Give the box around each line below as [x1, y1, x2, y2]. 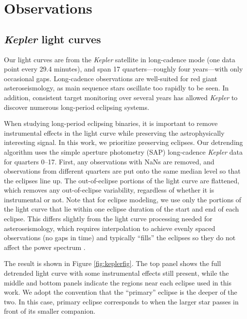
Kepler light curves [4, 31, 101, 46]
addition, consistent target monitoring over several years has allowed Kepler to [4, 92, 238, 102]
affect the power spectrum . [4, 242, 86, 252]
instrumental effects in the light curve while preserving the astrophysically [4, 127, 225, 138]
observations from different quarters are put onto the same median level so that [4, 166, 241, 176]
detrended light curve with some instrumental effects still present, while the [4, 268, 229, 278]
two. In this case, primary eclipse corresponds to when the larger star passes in [4, 296, 239, 306]
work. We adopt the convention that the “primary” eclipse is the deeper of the [4, 287, 237, 297]
